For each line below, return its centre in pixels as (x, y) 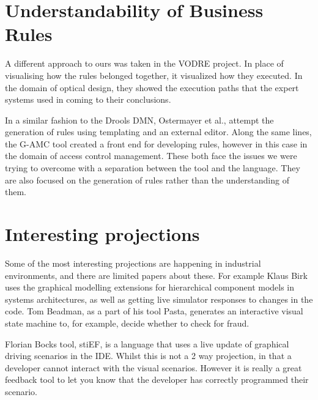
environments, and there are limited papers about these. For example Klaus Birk (156, 275)
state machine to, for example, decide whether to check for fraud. (127, 323)
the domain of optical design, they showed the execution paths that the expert (152, 87)
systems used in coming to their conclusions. (88, 99)
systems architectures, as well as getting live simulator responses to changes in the (159, 299)
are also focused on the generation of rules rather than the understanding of (147, 180)
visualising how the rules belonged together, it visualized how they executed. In (154, 75)
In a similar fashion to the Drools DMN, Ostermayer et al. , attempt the (139, 120)
